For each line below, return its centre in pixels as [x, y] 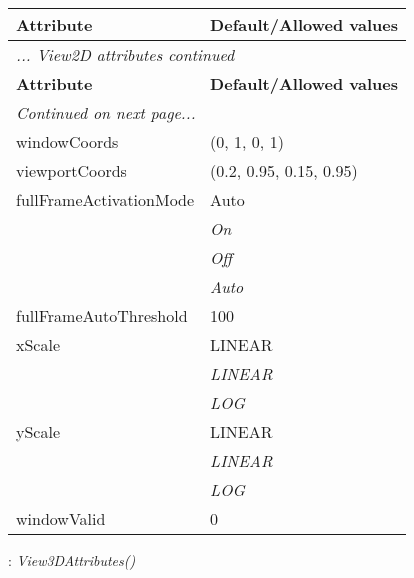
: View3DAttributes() [72, 560]
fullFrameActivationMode [105, 199]
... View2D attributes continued [125, 54]
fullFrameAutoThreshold [102, 315]
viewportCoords [71, 170]
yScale [38, 431]
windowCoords [67, 141]
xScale [38, 344]
